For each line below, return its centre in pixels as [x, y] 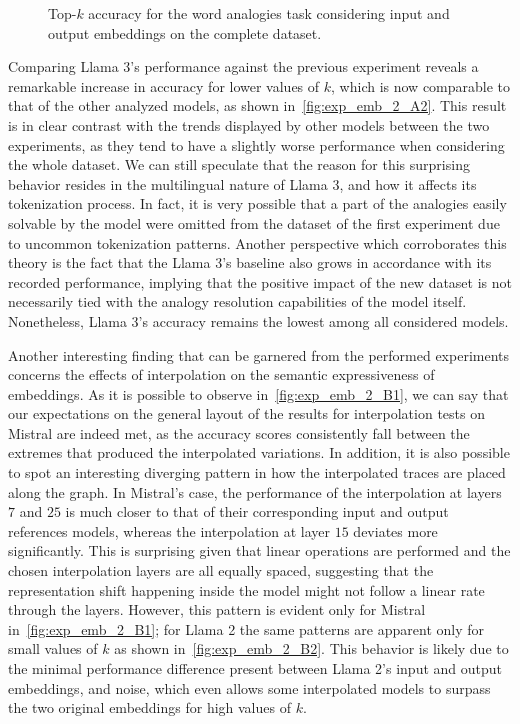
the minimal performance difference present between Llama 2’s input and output [255, 668]
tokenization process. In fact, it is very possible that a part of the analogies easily [257, 203]
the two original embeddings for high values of [149, 707]
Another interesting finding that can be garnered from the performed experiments [259, 354]
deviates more [395, 530]
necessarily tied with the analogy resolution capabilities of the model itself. [237, 301]
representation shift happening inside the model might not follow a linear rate [246, 589]
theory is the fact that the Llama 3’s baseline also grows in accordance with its [250, 262]
